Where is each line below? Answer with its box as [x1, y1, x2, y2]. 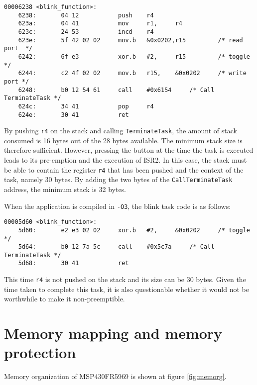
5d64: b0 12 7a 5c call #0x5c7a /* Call [18, 243, 215, 251]
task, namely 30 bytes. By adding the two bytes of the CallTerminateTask [4, 174, 233, 185]
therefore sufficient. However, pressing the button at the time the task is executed [4, 145, 254, 155]
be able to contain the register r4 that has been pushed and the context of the [4, 164, 244, 175]
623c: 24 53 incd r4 [18, 28, 154, 35]
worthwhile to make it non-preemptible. [4, 293, 125, 304]
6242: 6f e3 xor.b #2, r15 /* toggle [18, 53, 250, 60]
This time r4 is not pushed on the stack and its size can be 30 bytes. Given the [4, 274, 246, 285]
